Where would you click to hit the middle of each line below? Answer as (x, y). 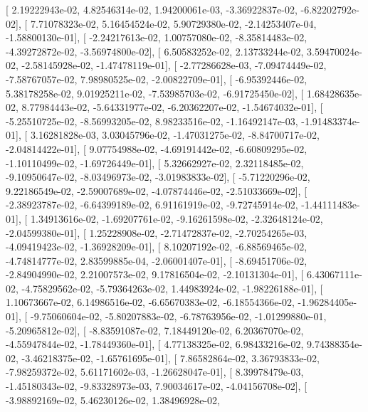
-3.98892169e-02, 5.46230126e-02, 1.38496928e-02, (113, 400)
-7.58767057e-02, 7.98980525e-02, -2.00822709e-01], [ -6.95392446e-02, (157, 79)
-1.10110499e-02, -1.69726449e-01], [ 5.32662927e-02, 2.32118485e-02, (155, 163)
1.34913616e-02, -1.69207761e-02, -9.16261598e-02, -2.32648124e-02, (177, 218)
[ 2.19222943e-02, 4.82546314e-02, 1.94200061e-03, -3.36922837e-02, (152, 9)
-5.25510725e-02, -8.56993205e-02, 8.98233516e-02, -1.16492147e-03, (152, 121)
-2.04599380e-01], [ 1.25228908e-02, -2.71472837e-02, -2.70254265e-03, (157, 232)
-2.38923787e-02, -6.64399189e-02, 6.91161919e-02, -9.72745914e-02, (152, 205)
